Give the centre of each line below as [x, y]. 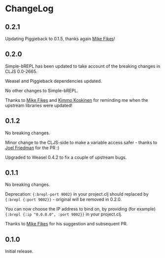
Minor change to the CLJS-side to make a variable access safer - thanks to [81, 142]
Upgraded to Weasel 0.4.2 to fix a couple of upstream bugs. [66, 157]
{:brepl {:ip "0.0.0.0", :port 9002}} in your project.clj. [64, 214]
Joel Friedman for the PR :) [32, 148]
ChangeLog [29, 9]
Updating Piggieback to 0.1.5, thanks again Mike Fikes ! [60, 39]
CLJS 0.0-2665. [21, 71]
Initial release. [19, 251]
